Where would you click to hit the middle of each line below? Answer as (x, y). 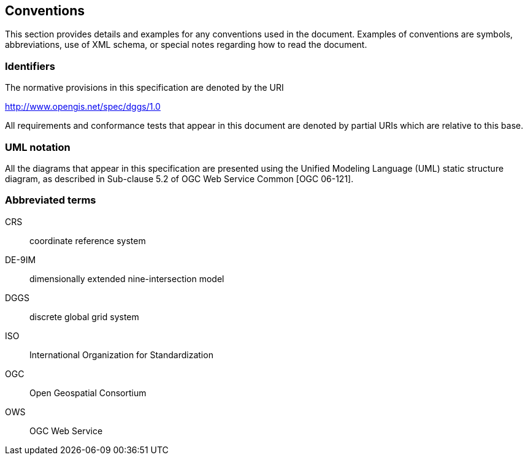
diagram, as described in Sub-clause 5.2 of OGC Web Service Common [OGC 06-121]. (179, 178)
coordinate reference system (88, 240)
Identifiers (30, 66)
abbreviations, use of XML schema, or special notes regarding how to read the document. (186, 45)
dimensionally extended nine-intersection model (127, 278)
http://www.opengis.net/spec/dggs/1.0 (83, 107)
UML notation (38, 147)
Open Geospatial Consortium (88, 393)
